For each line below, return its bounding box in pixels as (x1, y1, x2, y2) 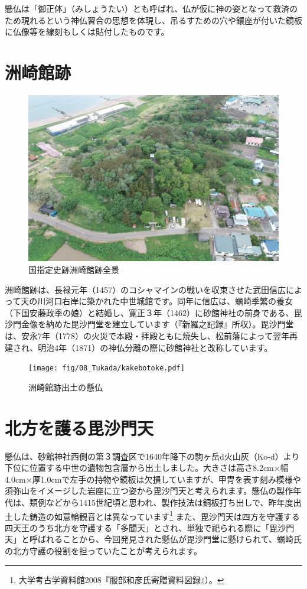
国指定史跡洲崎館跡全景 (28, 263, 119, 276)
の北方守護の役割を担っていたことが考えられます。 (5, 545, 202, 557)
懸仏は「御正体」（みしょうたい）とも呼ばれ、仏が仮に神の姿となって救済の (5, 2, 298, 14)
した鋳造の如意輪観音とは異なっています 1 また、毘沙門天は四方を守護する (12, 508, 300, 522)
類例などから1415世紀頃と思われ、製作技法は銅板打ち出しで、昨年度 (29, 496, 293, 508)
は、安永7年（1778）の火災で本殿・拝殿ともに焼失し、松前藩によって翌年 (5, 330, 289, 342)
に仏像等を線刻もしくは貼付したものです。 (5, 25, 169, 38)
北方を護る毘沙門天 (5, 415, 154, 440)
